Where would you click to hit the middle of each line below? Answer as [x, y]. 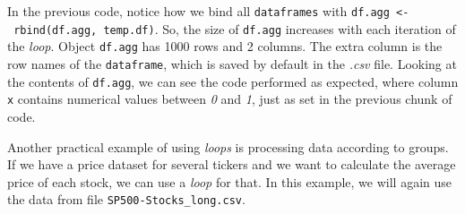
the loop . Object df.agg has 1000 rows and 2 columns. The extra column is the [225, 46]
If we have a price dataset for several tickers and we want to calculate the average [232, 164]
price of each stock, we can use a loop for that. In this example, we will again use [230, 181]
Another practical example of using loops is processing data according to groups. [228, 146]
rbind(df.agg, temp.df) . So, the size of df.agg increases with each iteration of [235, 28]
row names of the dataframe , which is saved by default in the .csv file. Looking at [232, 63]
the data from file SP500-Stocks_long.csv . [126, 199]
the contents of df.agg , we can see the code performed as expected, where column [233, 81]
